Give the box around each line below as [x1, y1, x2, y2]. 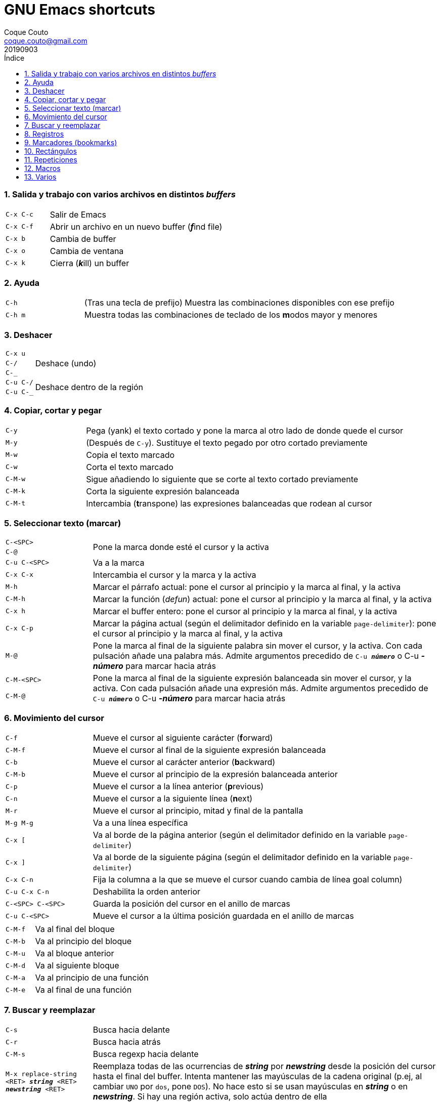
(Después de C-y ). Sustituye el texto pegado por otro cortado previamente [86, 437, 368, 448]
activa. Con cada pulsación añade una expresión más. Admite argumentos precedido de [93, 683, 428, 693]
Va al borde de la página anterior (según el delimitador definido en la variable [93, 830, 386, 840]
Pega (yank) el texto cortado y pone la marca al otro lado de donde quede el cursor [86, 425, 403, 436]
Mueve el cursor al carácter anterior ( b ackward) [93, 757, 276, 768]
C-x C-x [6, 571, 33, 578]
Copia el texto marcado [86, 449, 175, 460]
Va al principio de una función [35, 972, 149, 983]
